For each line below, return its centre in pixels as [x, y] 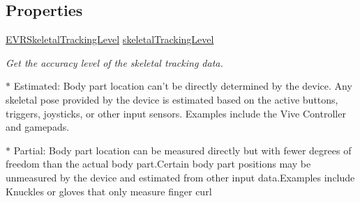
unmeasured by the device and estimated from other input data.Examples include [180, 177]
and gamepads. [38, 127]
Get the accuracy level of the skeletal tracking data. [114, 62]
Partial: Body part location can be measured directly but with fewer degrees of [182, 150]
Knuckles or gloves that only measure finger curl [109, 191]
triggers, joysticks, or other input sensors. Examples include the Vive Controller [176, 113]
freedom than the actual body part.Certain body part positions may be [158, 164]
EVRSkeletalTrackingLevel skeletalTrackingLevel [110, 39]
